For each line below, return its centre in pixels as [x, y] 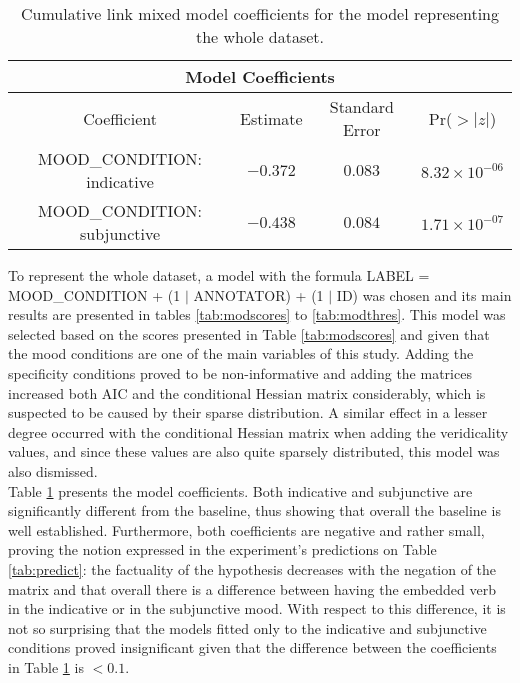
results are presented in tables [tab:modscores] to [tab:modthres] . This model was [257, 314]
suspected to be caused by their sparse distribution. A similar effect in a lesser [248, 412]
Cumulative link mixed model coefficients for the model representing [260, 13]
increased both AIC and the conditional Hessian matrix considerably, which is [247, 392]
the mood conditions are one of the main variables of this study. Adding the [241, 353]
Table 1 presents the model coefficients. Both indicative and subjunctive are [240, 490]
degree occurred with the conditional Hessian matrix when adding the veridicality [258, 431]
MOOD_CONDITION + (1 [94, 294]
